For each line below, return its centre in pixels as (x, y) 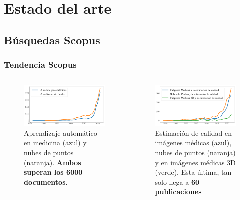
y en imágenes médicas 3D (195, 162)
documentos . (46, 182)
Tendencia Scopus (40, 64)
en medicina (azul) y (55, 143)
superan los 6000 (53, 172)
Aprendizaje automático (61, 133)
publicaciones (178, 192)
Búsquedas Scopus (52, 39)
